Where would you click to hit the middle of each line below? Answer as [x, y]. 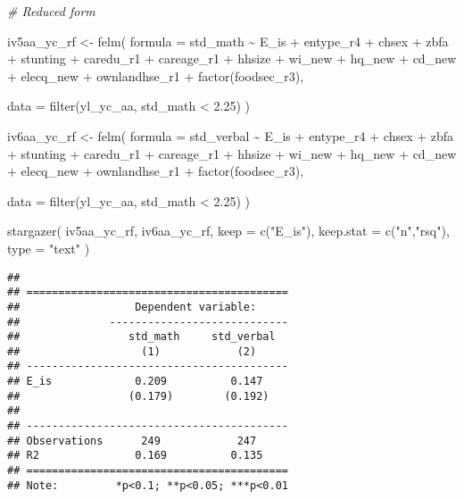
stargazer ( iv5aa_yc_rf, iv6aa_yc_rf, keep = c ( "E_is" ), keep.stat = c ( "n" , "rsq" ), [228, 231]
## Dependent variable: [132, 307]
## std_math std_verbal [141, 337]
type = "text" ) [49, 248]
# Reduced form [51, 11]
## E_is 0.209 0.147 [135, 382]
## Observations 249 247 [132, 441]
